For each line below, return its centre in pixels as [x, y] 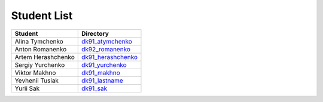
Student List [42, 16]
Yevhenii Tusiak [37, 81]
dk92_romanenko [106, 49]
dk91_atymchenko [107, 41]
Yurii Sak [27, 88]
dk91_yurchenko [104, 64]
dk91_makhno [101, 73]
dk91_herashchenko [109, 57]
